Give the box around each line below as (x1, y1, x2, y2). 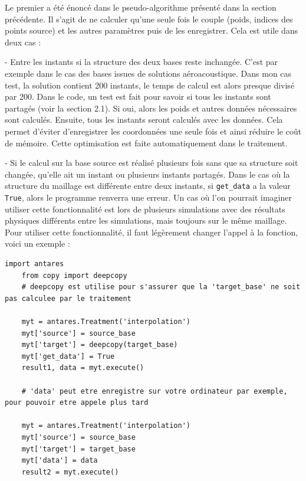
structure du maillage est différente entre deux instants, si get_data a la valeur (5, 179, 291, 192)
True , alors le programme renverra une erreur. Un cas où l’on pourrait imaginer (5, 191, 292, 203)
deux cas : (5, 35, 41, 48)
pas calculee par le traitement (5, 294, 131, 303)
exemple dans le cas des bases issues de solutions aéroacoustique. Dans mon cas (5, 67, 292, 79)
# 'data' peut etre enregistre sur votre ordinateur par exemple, (21, 387, 288, 395)
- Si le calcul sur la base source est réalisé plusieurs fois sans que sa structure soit (5, 156, 298, 169)
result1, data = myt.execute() (21, 364, 144, 372)
